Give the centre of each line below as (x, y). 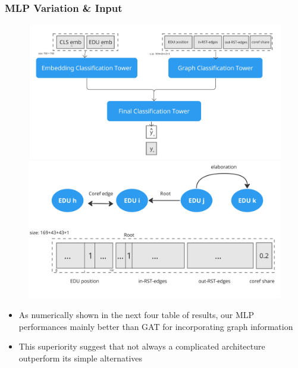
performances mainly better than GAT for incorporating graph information (156, 326)
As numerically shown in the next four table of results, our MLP (137, 315)
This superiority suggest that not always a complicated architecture (142, 346)
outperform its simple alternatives (81, 358)
